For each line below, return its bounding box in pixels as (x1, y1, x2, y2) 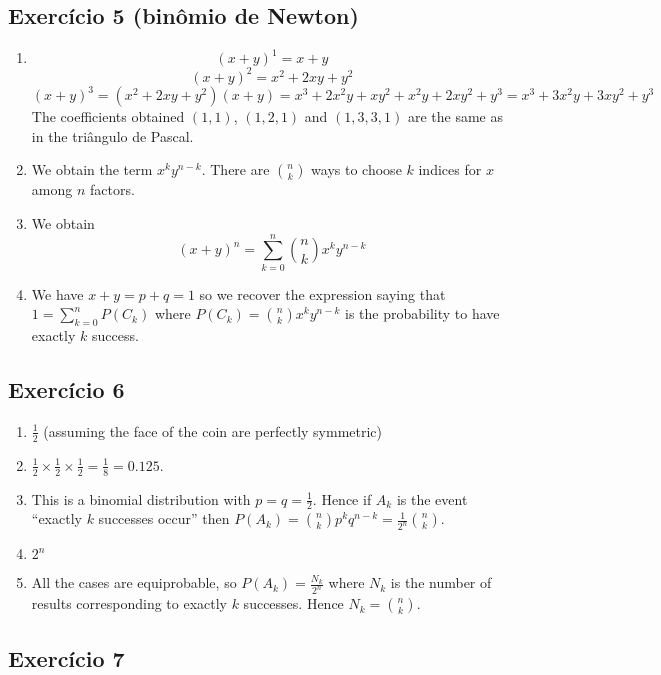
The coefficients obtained (31, 106, 185, 127)
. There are (201, 159, 270, 180)
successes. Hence (243, 593, 344, 614)
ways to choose (311, 159, 402, 180)
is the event (396, 488, 468, 509)
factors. (89, 179, 135, 200)
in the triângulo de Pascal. (31, 125, 194, 146)
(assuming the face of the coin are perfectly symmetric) (43, 420, 383, 441)
